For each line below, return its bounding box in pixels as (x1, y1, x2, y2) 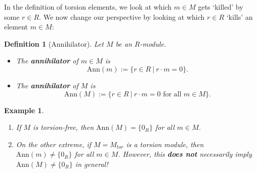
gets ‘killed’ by (198, 2, 243, 12)
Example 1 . (4, 105, 44, 115)
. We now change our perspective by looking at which (39, 11, 205, 22)
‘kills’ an (226, 11, 253, 22)
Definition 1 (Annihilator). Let (4, 38, 104, 49)
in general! (75, 158, 108, 169)
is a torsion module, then (126, 139, 204, 149)
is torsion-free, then (33, 122, 94, 132)
